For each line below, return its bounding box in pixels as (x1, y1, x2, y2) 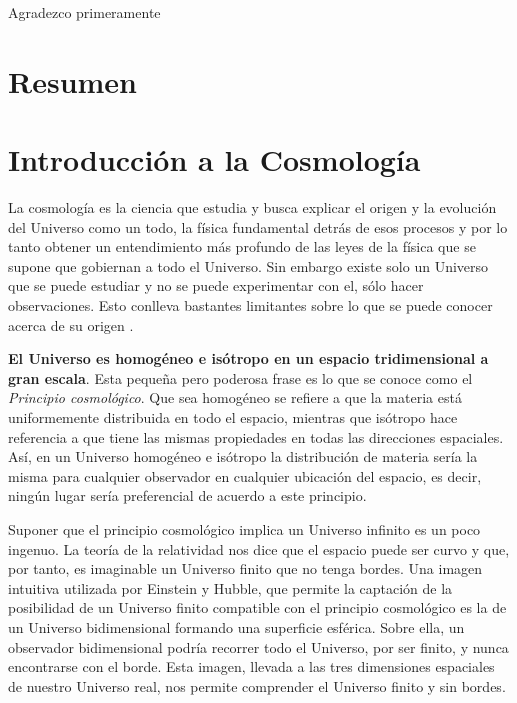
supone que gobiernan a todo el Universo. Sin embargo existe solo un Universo (8, 255, 489, 276)
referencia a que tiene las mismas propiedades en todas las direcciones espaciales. (8, 426, 504, 447)
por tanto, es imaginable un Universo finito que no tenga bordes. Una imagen (8, 558, 483, 579)
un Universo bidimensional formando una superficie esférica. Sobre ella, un (8, 616, 465, 637)
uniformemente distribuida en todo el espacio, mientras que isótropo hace (8, 407, 458, 428)
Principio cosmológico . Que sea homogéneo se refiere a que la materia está (8, 387, 462, 408)
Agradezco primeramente (8, 2, 161, 22)
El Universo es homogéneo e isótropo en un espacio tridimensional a (8, 348, 489, 369)
